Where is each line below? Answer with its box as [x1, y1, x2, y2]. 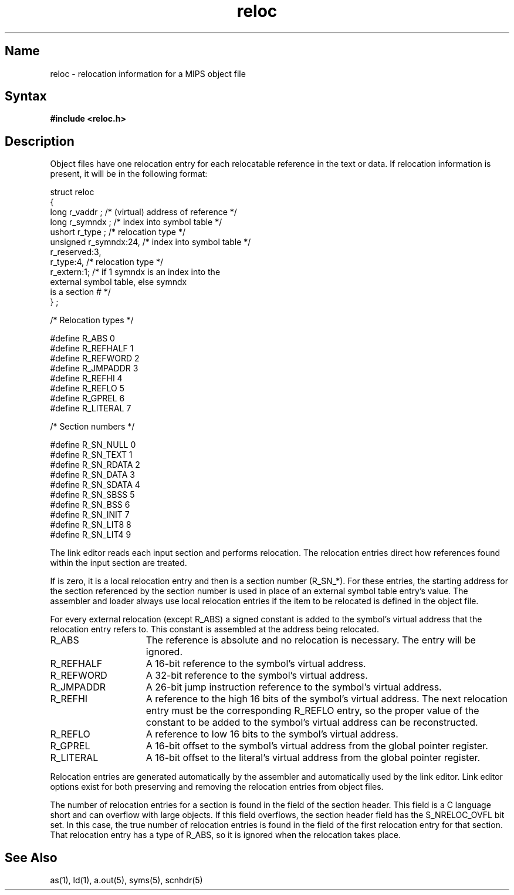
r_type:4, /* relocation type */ [50, 257, 164, 267]
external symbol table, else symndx [50, 277, 187, 287]
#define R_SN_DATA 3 [50, 470, 135, 480]
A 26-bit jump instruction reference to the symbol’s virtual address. [146, 681, 442, 693]
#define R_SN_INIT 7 [50, 509, 130, 520]
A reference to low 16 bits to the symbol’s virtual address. [146, 728, 398, 740]
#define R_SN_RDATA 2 [50, 460, 140, 470]
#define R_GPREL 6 [50, 393, 125, 404]
